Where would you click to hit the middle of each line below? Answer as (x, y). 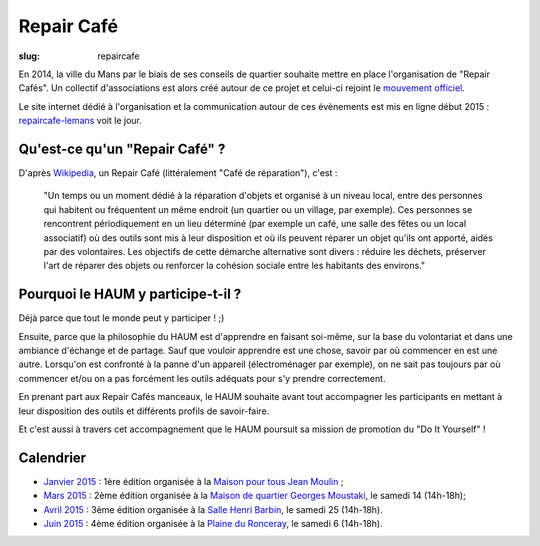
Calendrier (52, 457)
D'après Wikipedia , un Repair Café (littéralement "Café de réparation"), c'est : (178, 173)
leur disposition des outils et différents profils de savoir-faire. (144, 411)
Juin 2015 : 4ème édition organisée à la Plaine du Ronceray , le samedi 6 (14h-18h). (213, 524)
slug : (29, 56)
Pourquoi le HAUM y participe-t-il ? (130, 294)
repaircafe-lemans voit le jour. (80, 121)
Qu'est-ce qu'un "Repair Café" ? (122, 148)
